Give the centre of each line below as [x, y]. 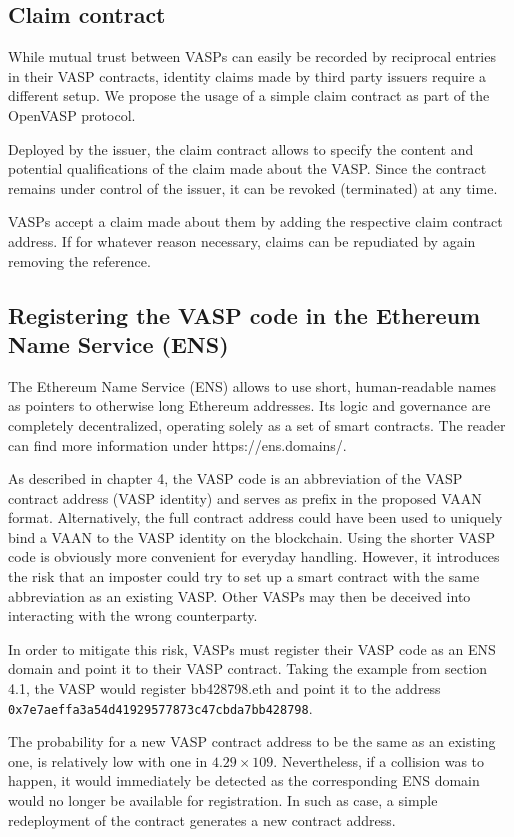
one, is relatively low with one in [108, 760]
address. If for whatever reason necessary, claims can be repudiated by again [242, 240]
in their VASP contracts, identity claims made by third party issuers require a [247, 75]
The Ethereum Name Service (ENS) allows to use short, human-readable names [252, 385]
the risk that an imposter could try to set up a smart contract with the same [244, 576]
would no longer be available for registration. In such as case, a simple [223, 800]
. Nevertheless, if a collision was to [379, 760]
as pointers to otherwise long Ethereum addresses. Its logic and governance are [249, 405]
